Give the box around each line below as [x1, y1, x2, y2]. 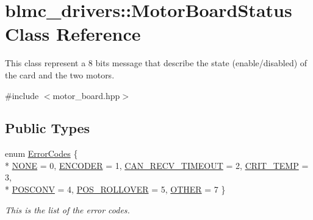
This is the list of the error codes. [5, 203, 130, 216]
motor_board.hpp [52, 89, 120, 101]
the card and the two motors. [5, 68, 115, 81]
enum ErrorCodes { [5, 147, 78, 160]
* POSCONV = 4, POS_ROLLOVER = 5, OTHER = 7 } [5, 183, 226, 196]
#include [5, 89, 39, 101]
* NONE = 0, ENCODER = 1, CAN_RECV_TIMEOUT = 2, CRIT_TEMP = [5, 159, 309, 171]
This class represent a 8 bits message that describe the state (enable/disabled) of [5, 57, 308, 69]
